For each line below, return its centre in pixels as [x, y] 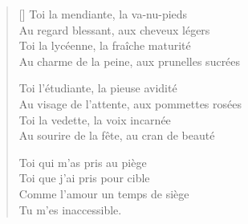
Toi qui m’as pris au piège [83, 162]
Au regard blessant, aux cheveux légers [114, 29]
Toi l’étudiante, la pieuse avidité [98, 88]
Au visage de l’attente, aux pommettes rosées [130, 103]
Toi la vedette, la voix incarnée [95, 119]
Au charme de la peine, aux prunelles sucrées [130, 61]
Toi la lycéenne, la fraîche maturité [105, 45]
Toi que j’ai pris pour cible [84, 178]
